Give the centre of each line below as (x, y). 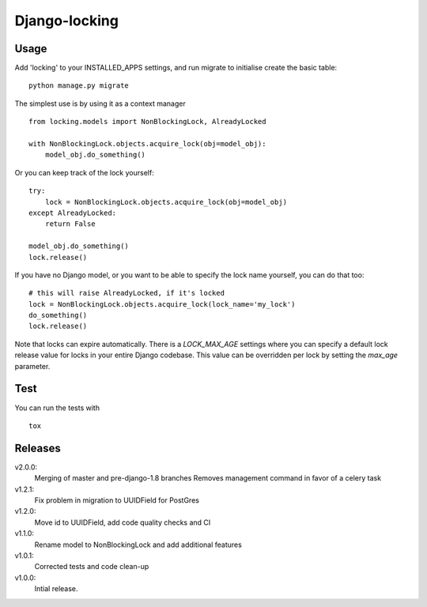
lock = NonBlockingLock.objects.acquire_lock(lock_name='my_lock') (162, 304)
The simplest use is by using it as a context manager (100, 104)
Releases (38, 448)
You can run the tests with (57, 408)
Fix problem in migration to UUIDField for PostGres (117, 500)
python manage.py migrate (79, 86)
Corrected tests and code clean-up (92, 567)
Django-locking (66, 21)
